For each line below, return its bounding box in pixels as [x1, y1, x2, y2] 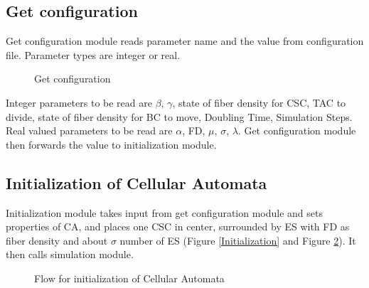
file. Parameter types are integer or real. [6, 47, 181, 62]
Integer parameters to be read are [6, 95, 152, 110]
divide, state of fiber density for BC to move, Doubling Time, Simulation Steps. [6, 109, 353, 124]
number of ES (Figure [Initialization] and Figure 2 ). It [119, 233, 356, 247]
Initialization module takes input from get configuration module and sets [6, 205, 323, 220]
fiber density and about [6, 233, 108, 247]
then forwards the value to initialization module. [6, 137, 217, 151]
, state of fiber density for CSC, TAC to [172, 95, 346, 110]
